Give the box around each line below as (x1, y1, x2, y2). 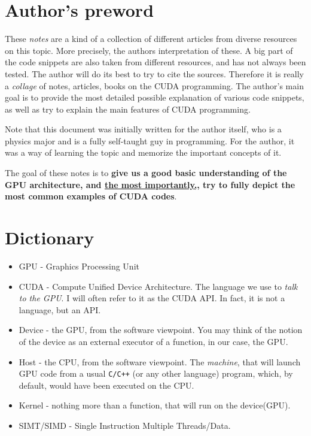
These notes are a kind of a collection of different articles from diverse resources (5, 32, 297, 45)
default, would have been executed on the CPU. (19, 379, 194, 391)
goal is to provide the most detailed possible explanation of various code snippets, (5, 91, 304, 104)
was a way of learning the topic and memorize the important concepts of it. (5, 146, 282, 159)
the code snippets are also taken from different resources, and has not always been (5, 56, 306, 68)
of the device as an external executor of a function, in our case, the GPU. (19, 335, 288, 347)
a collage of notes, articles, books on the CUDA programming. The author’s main (5, 79, 304, 92)
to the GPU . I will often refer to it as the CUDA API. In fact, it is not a (19, 292, 285, 304)
